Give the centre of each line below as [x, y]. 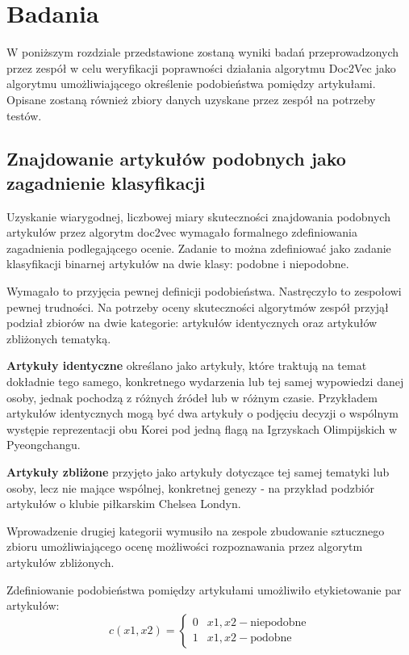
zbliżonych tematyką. [59, 338]
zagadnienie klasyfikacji [106, 182]
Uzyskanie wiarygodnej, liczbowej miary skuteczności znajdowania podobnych [198, 216]
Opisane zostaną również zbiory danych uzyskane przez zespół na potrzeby [191, 99]
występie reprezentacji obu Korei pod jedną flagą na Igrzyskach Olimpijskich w [202, 428]
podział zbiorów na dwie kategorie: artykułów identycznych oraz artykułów [192, 323]
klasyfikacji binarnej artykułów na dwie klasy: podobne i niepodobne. [178, 264]
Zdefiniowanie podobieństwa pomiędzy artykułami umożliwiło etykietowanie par [204, 589]
